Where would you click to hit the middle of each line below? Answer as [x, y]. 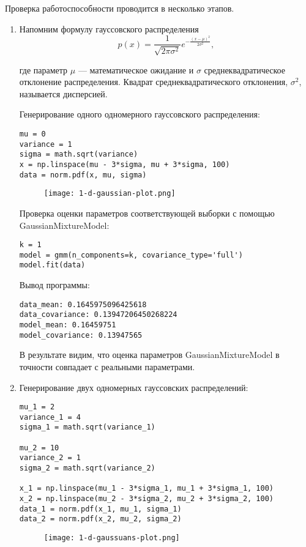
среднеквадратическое [244, 69]
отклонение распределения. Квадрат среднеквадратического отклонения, [154, 82]
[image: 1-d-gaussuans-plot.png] [112, 538]
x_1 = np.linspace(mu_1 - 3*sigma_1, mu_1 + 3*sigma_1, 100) [147, 489]
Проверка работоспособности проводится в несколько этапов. [120, 8]
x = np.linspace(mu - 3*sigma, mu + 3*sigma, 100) [125, 164]
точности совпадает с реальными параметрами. [107, 366]
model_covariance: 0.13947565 [81, 335]
